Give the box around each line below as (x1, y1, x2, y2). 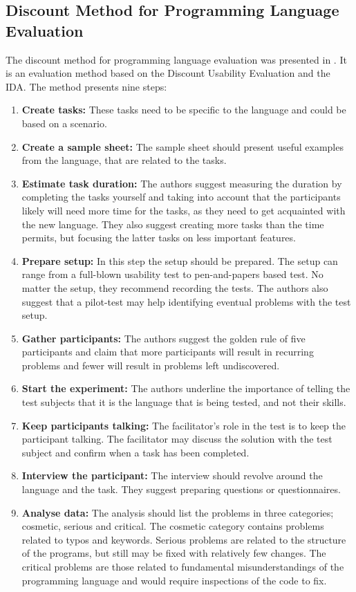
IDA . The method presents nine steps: (6, 79, 167, 93)
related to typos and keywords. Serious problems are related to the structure (21, 532, 346, 546)
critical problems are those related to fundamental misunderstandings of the (21, 559, 344, 573)
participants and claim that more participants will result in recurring (21, 344, 314, 359)
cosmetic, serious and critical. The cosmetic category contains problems (21, 519, 324, 533)
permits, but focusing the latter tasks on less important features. (21, 230, 296, 245)
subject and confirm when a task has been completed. (21, 445, 250, 459)
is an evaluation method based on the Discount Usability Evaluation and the (6, 66, 330, 80)
